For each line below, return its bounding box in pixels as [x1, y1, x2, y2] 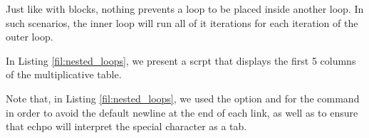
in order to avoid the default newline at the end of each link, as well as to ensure [6, 105, 358, 120]
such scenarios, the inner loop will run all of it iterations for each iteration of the [6, 15, 358, 30]
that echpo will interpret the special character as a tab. [6, 119, 247, 134]
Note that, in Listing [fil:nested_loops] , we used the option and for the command [6, 90, 360, 105]
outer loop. [6, 29, 53, 44]
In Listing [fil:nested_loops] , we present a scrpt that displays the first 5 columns [6, 53, 356, 68]
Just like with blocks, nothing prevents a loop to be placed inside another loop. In [6, 1, 364, 16]
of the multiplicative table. [6, 67, 122, 82]
